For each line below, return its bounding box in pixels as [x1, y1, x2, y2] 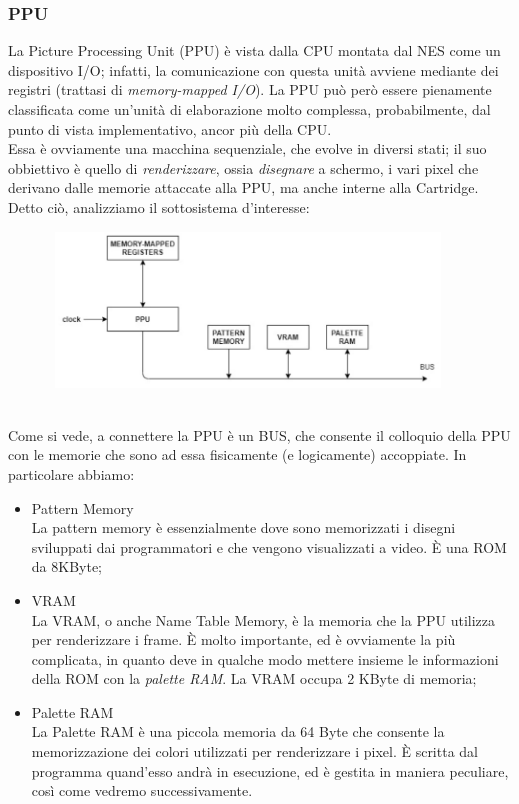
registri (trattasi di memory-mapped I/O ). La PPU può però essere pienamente [8, 79, 492, 100]
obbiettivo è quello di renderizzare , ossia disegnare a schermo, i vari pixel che [8, 157, 479, 178]
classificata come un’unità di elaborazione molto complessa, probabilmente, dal [8, 99, 491, 119]
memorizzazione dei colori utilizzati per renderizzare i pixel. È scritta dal [31, 741, 478, 762]
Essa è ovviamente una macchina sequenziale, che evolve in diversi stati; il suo [8, 138, 487, 159]
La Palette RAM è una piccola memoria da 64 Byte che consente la [31, 721, 445, 742]
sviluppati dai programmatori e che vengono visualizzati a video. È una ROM [31, 536, 507, 557]
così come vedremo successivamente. [31, 780, 253, 801]
